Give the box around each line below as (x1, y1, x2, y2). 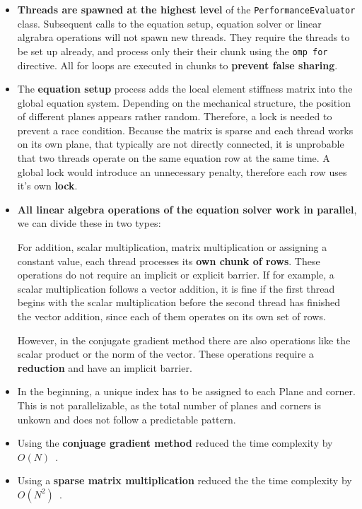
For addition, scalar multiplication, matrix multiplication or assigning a (17, 240, 327, 255)
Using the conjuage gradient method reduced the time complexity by (17, 435, 333, 450)
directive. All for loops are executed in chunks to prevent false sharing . (17, 57, 338, 72)
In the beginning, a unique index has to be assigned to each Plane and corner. (17, 384, 356, 399)
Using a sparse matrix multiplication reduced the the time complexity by (17, 473, 352, 488)
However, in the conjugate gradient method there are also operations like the (17, 332, 351, 347)
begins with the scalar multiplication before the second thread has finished (17, 295, 341, 310)
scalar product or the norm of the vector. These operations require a (17, 346, 314, 361)
